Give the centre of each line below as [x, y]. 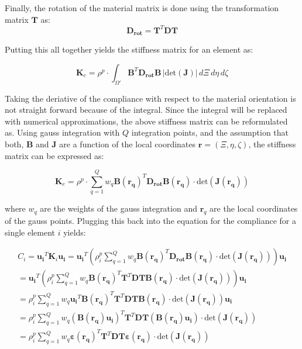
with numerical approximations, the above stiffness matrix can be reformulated [146, 121]
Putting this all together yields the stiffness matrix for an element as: [129, 49]
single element [30, 232]
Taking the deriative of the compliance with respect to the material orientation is [150, 98]
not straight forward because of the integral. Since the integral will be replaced [146, 110]
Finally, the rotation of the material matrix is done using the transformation [142, 8]
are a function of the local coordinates [128, 144]
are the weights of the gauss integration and [119, 208]
